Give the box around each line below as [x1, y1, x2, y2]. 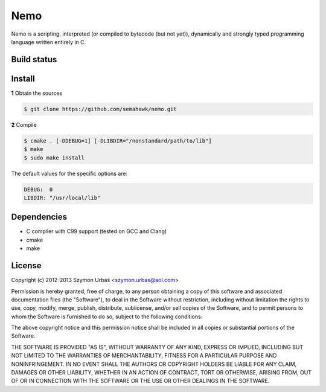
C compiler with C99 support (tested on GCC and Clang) [26, 228, 167, 235]
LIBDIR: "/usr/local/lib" [24, 194, 101, 201]
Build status [11, 54, 57, 65]
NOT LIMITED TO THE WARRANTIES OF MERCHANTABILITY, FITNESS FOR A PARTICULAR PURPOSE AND [11, 352, 277, 359]
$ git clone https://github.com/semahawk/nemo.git [24, 106, 177, 112]
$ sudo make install [24, 154, 85, 161]
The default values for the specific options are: [11, 170, 128, 177]
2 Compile [11, 121, 37, 128]
